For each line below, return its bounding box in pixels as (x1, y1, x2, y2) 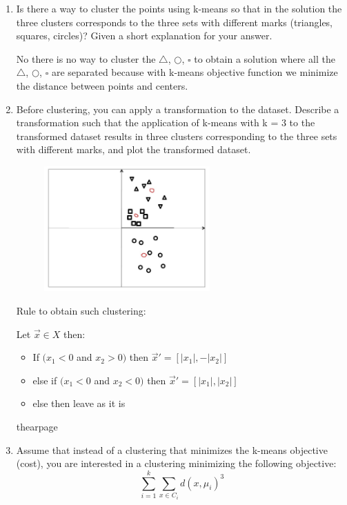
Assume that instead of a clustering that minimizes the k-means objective (16, 442, 328, 457)
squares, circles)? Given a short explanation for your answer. (16, 28, 272, 43)
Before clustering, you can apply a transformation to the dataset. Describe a (16, 101, 339, 116)
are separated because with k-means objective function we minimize (51, 65, 338, 79)
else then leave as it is (32, 396, 126, 410)
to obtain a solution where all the (194, 51, 335, 66)
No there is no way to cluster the (16, 51, 156, 66)
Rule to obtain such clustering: (16, 304, 146, 318)
